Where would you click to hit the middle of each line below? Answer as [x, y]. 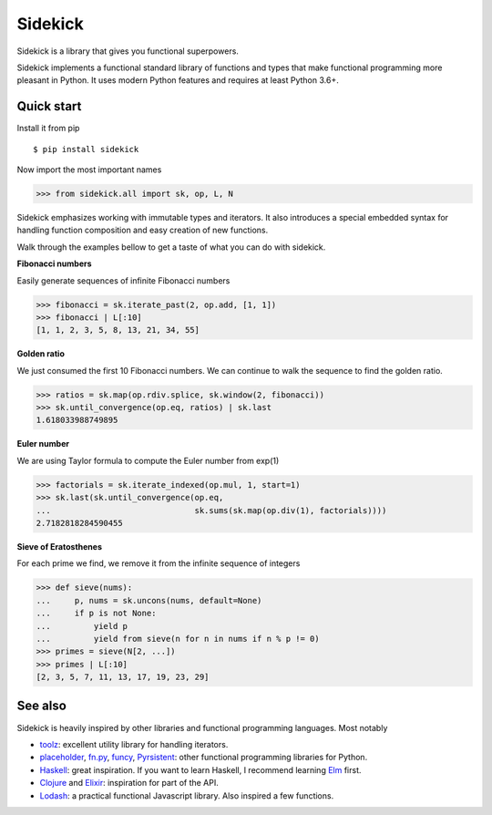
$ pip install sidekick [86, 149]
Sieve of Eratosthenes [59, 546]
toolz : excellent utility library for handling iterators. [134, 744]
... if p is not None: [96, 614]
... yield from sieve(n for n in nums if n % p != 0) [178, 639]
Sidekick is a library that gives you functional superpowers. [128, 51]
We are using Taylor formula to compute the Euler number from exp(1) [148, 460]
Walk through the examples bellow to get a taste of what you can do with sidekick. [171, 247]
